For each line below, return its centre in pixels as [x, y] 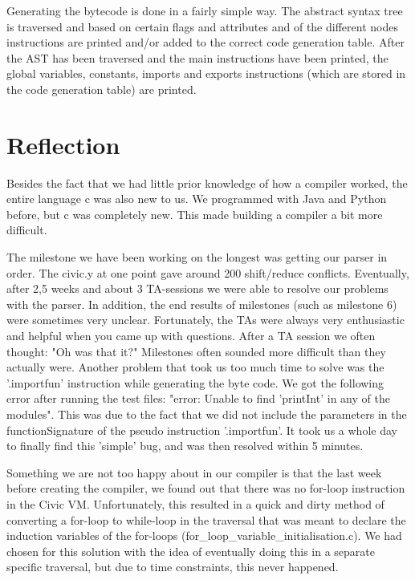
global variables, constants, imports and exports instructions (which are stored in [206, 73]
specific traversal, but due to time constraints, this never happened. [173, 567]
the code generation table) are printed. [102, 89]
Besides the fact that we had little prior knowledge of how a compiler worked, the [207, 183]
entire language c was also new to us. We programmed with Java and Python [197, 199]
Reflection [63, 144]
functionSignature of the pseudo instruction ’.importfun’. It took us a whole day [202, 430]
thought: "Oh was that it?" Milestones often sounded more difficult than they [196, 351]
